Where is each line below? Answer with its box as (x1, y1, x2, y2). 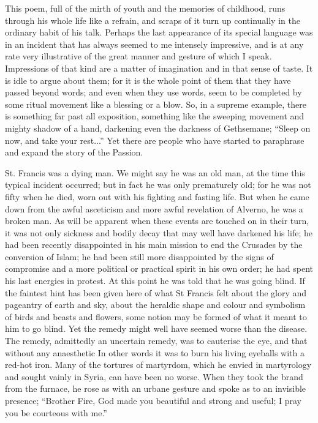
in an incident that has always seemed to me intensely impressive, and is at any (5, 37, 304, 50)
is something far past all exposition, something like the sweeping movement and (5, 110, 305, 122)
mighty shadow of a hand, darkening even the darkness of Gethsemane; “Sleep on (5, 121, 311, 134)
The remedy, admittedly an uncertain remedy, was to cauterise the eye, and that (5, 334, 308, 347)
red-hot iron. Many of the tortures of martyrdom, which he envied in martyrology (5, 358, 312, 371)
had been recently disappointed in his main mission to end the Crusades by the (5, 238, 303, 251)
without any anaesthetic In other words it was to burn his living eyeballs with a (5, 346, 305, 359)
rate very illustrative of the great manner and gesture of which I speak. (5, 50, 272, 62)
